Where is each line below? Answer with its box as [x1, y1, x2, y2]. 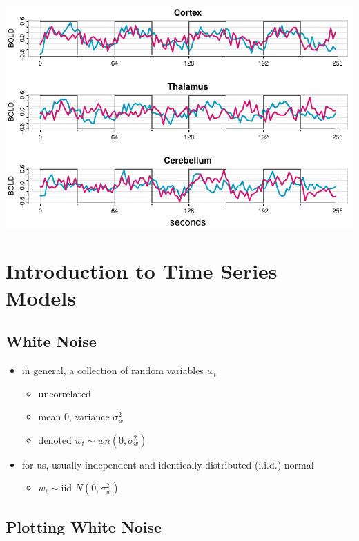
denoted [38, 432, 72, 446]
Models [6, 283, 76, 311]
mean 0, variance [38, 409, 110, 424]
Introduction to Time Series [6, 256, 278, 284]
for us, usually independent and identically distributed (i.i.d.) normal [21, 457, 314, 471]
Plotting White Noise [6, 515, 162, 537]
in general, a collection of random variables [21, 363, 204, 377]
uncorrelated [38, 386, 91, 400]
